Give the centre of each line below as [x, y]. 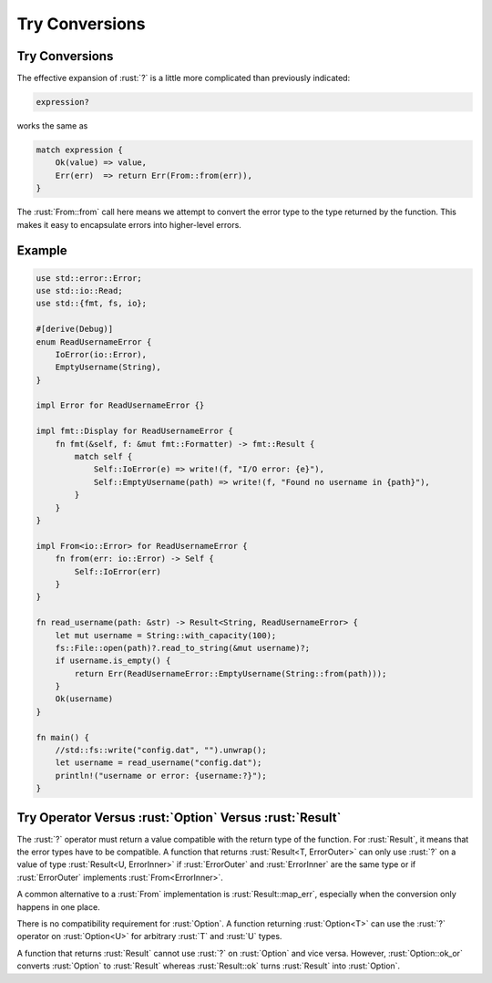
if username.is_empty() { [113, 661]
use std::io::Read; [79, 290]
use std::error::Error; [89, 278]
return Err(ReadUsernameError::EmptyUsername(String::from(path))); [231, 673]
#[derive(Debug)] [75, 329]
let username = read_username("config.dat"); [159, 763]
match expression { [79, 150]
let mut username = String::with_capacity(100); [166, 635]
